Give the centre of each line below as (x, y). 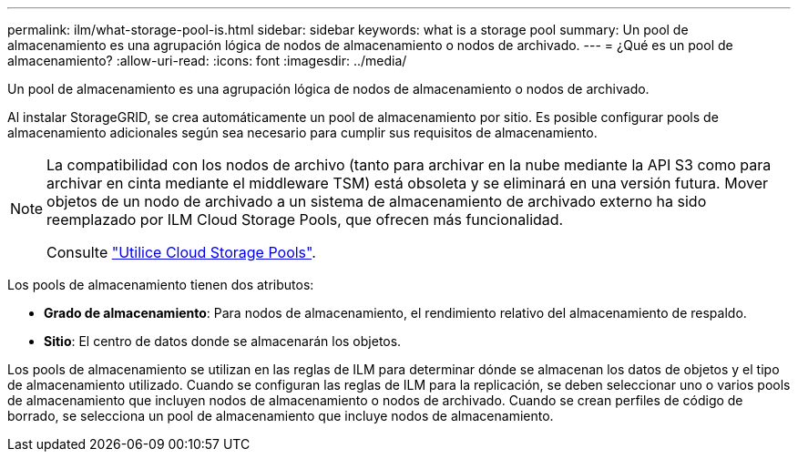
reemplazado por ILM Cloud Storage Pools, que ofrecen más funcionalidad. (305, 219)
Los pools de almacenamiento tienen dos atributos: (161, 285)
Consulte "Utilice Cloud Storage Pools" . (181, 252)
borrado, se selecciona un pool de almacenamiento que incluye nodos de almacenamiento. (281, 416)
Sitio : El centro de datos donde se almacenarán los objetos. (223, 341)
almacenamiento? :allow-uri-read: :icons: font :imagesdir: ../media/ (207, 61)
